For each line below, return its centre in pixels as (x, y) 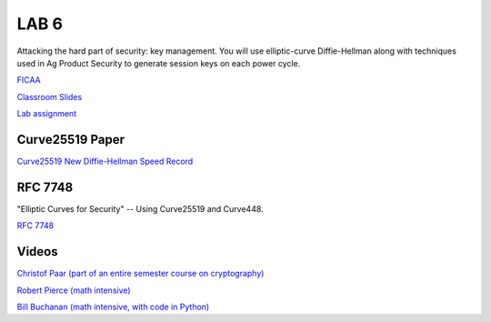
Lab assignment (47, 114)
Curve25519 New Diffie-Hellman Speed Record (105, 161)
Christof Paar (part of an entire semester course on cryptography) (140, 274)
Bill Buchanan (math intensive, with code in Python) (113, 307)
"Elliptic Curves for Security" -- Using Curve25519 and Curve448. (140, 208)
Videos (37, 252)
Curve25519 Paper (71, 140)
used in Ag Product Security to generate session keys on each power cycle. (159, 63)
